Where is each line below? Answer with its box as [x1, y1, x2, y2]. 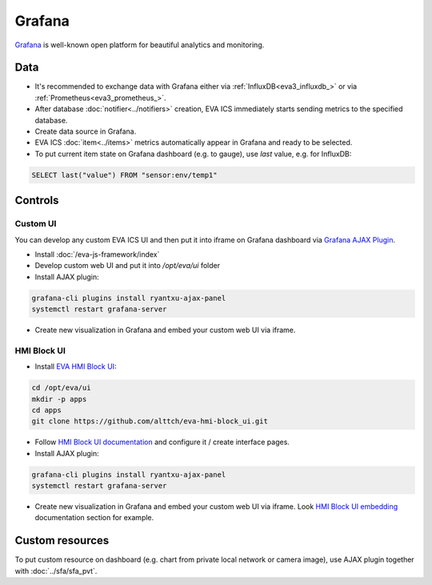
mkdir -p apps [31, 395, 87, 403]
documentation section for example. [34, 513, 154, 523]
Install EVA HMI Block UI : [34, 362, 117, 371]
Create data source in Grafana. [34, 126, 137, 136]
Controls [14, 194, 59, 207]
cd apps [31, 405, 62, 415]
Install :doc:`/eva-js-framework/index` [34, 249, 160, 259]
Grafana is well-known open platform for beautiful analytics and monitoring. [14, 40, 265, 50]
